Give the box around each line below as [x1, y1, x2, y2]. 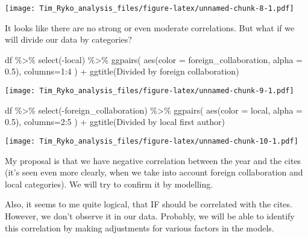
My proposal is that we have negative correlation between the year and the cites [5, 154, 301, 166]
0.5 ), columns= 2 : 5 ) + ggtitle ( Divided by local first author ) [5, 115, 225, 128]
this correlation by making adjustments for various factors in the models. [5, 221, 274, 234]
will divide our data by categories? [5, 33, 132, 46]
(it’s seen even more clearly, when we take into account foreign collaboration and [5, 166, 303, 178]
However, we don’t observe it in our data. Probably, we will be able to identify [5, 209, 295, 222]
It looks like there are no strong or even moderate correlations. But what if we [5, 21, 295, 34]
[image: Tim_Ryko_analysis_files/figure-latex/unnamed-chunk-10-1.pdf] [5, 136, 298, 145]
